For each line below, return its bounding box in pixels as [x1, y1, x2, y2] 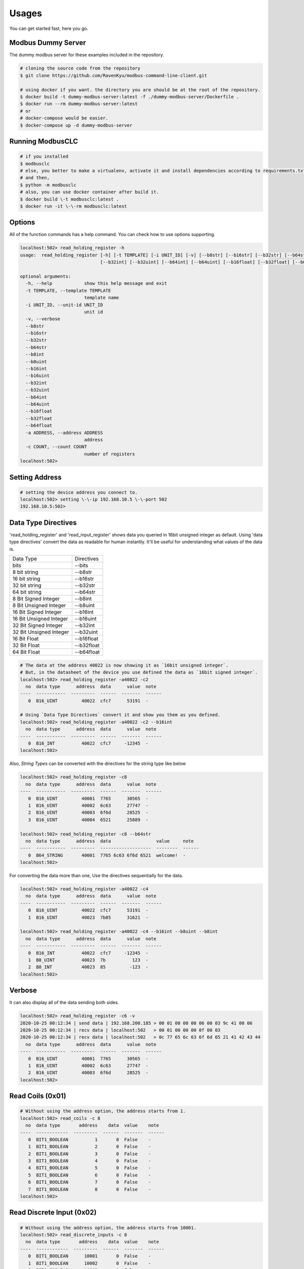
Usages [9, 8, 43, 19]
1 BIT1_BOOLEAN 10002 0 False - [28, 1260, 151, 1266]
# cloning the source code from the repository [20, 65, 140, 71]
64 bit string [12, 589, 42, 596]
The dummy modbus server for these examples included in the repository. [9, 52, 164, 58]
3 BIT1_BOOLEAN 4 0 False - [28, 1158, 151, 1164]
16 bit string [12, 575, 41, 582]
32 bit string [12, 582, 42, 589]
